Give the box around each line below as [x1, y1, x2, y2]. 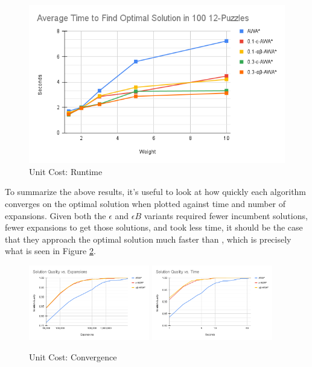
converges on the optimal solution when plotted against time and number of [5, 197, 286, 209]
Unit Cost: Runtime [29, 165, 103, 177]
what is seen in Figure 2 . [5, 244, 96, 257]
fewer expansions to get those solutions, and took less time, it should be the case [5, 221, 303, 234]
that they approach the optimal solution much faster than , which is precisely [5, 232, 291, 245]
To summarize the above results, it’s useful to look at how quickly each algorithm [5, 185, 307, 198]
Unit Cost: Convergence [29, 350, 117, 363]
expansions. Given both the [5, 209, 106, 222]
